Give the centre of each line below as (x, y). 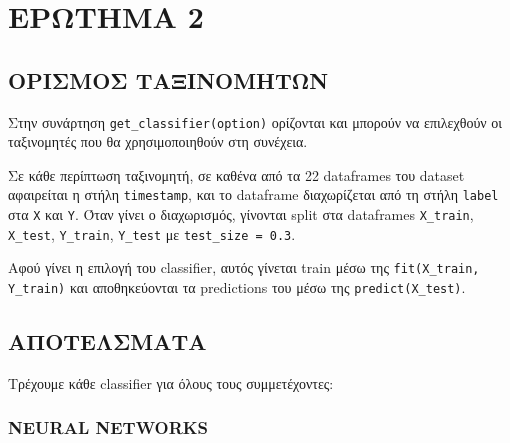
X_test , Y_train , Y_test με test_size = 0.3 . (152, 233)
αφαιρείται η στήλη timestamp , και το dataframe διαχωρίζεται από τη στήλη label (253, 194)
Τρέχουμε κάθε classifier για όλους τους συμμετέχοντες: (171, 382)
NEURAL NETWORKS (108, 427)
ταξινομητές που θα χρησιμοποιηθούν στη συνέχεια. (158, 141)
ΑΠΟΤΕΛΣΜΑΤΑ (107, 341)
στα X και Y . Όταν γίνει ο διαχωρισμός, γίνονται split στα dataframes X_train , (241, 214)
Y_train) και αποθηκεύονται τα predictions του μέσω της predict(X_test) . (237, 287)
